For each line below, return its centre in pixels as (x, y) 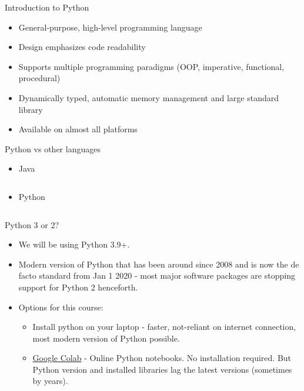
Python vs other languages (53, 148)
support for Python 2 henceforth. (78, 287)
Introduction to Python (47, 7)
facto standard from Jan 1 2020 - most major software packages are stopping (157, 275)
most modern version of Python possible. (106, 338)
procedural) (39, 78)
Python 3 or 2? (32, 224)
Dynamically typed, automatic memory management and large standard (148, 97)
